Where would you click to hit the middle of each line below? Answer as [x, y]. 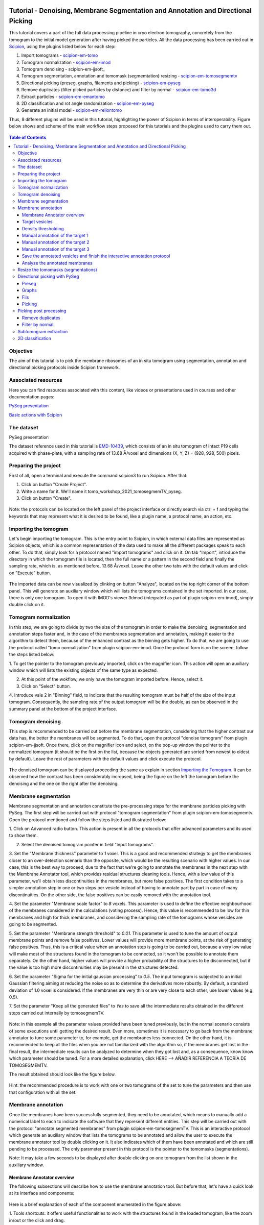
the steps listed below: [32, 655]
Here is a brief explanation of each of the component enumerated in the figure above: [95, 1204]
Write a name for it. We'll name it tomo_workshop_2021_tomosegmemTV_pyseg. [102, 491]
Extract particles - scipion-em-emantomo [63, 97]
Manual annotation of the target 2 [56, 242]
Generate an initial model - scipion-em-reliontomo [72, 110]
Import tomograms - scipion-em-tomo [60, 55]
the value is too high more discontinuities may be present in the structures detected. [94, 967]
